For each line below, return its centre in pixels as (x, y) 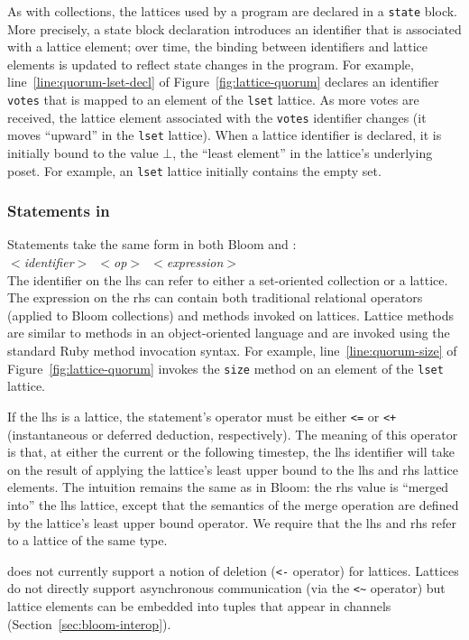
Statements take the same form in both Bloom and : (152, 244)
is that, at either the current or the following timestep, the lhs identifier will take (231, 452)
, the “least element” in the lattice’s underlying (303, 153)
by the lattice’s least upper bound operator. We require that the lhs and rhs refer (232, 522)
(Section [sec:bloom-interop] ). (89, 623)
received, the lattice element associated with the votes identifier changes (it (217, 117)
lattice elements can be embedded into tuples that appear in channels (199, 606)
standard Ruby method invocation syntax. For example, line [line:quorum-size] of (232, 351)
